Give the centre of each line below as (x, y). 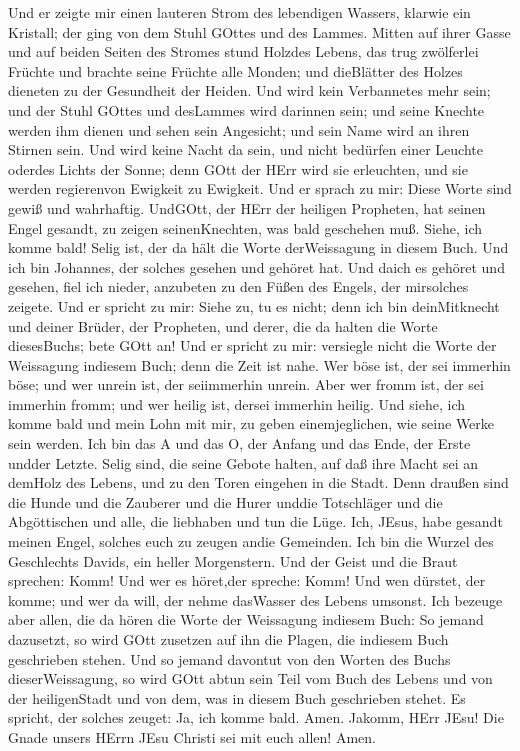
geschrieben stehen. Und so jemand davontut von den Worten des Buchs (229, 658)
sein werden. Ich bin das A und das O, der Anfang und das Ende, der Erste (239, 443)
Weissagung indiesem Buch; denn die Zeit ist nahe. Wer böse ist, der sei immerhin (259, 364)
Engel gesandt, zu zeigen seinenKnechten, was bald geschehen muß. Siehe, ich (245, 227)
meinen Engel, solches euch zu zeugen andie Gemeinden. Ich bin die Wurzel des (251, 541)
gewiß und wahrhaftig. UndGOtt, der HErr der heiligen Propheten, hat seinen (247, 207)
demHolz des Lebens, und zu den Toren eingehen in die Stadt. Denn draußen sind (258, 482)
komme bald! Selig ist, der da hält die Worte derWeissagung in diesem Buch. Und (258, 247)
